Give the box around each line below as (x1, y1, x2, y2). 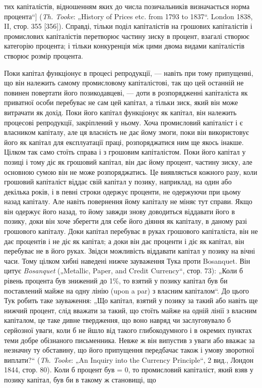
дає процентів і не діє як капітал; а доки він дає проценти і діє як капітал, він (4, 235, 244, 246)
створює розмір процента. (4, 50, 83, 61)
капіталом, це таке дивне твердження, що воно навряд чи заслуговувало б (4, 315, 231, 325)
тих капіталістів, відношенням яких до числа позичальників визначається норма (4, 1, 250, 11)
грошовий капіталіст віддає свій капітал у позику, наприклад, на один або (4, 176, 232, 187)
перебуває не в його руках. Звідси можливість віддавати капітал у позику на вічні (4, 246, 255, 256)
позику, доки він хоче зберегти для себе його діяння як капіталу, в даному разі (4, 216, 247, 226)
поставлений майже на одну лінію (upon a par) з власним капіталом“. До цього (4, 285, 249, 296)
